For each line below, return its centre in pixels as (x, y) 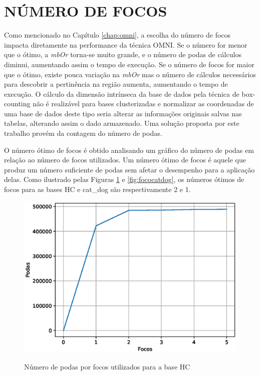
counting (17, 104)
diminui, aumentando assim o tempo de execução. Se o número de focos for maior (129, 64)
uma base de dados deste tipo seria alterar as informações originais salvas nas (123, 113)
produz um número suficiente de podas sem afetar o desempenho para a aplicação (129, 169)
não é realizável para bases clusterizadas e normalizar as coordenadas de (143, 104)
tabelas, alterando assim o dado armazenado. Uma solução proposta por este (122, 123)
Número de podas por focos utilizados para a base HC (107, 367)
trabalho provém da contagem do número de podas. (83, 133)
